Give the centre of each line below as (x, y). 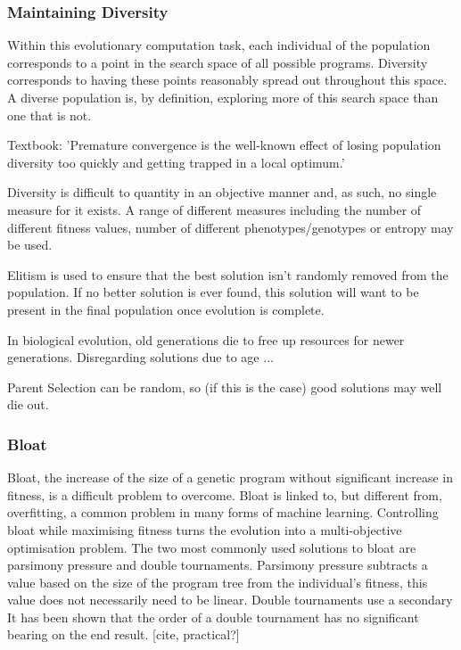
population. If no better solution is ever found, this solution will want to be (213, 292)
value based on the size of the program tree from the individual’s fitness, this (218, 582)
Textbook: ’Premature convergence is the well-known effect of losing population (224, 145)
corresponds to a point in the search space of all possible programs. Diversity (218, 62)
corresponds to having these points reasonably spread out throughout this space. (227, 80)
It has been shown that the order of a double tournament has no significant (213, 617)
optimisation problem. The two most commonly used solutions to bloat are (212, 547)
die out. (28, 404)
